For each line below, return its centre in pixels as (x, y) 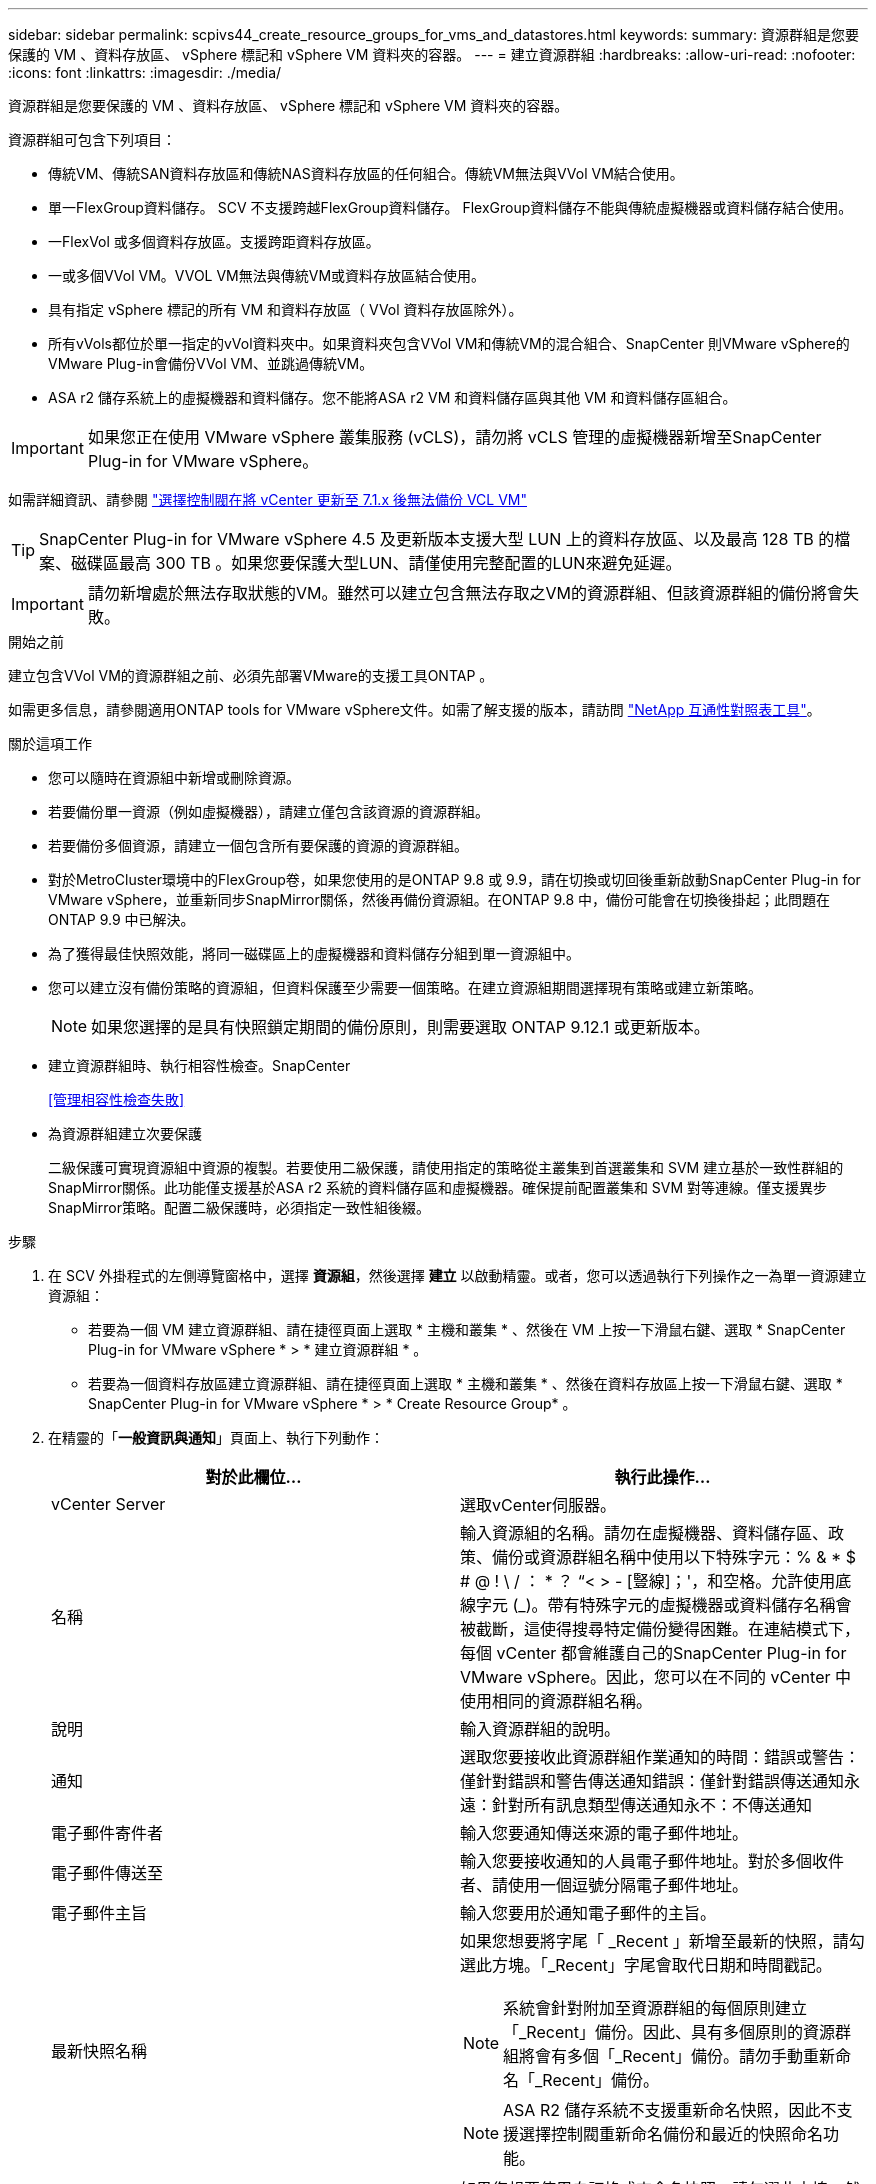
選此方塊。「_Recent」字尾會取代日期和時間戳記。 (646, 1965)
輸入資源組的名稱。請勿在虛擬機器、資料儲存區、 (644, 1533)
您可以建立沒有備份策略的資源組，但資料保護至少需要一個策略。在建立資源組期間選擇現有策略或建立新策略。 (405, 987)
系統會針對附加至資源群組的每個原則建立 (655, 2008)
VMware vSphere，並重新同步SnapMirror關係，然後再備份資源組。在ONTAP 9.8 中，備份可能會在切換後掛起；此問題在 (439, 899)
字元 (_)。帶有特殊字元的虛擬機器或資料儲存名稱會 (664, 1605)
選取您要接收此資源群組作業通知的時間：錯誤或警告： (660, 1757)
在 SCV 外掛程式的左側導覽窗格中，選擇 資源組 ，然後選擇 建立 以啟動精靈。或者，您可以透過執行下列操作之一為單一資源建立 (457, 1275)
